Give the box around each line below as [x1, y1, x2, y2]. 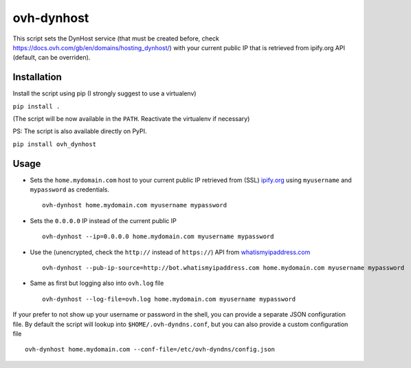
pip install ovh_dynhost [12, 140, 96, 148]
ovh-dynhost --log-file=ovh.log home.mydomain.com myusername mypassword [42, 295, 296, 303]
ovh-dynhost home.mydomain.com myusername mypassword [42, 201, 227, 209]
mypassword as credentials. [30, 185, 110, 194]
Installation [12, 71, 62, 83]
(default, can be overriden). [12, 54, 91, 62]
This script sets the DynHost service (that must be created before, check [12, 34, 219, 43]
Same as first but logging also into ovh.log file [30, 279, 164, 288]
